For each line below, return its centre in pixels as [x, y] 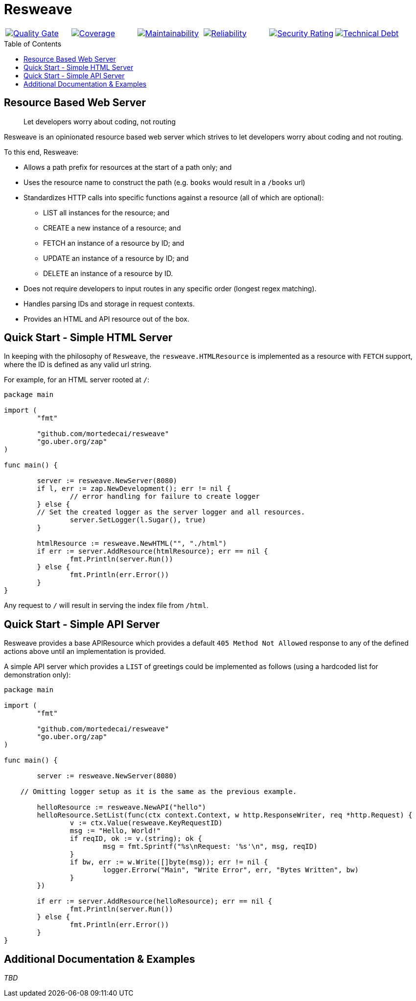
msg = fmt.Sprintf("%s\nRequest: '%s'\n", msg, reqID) [210, 847]
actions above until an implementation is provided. [85, 652]
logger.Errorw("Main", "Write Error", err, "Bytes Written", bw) [231, 870]
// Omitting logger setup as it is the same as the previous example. [159, 792]
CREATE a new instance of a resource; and [112, 228]
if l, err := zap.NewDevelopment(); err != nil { [134, 489]
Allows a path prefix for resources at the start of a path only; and [128, 167]
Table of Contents [33, 44]
